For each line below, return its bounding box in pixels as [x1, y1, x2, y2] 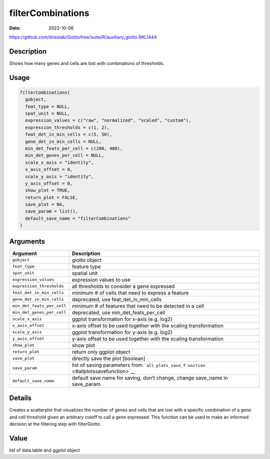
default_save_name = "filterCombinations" [25, 215, 131, 221]
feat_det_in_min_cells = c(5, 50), [25, 131, 112, 137]
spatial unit [71, 269, 98, 276]
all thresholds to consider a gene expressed [71, 282, 175, 289]
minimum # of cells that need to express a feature [71, 289, 189, 296]
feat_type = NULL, [25, 103, 70, 109]
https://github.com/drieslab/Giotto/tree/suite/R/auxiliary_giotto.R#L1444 [9, 34, 157, 40]
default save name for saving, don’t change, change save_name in [71, 374, 228, 381]
